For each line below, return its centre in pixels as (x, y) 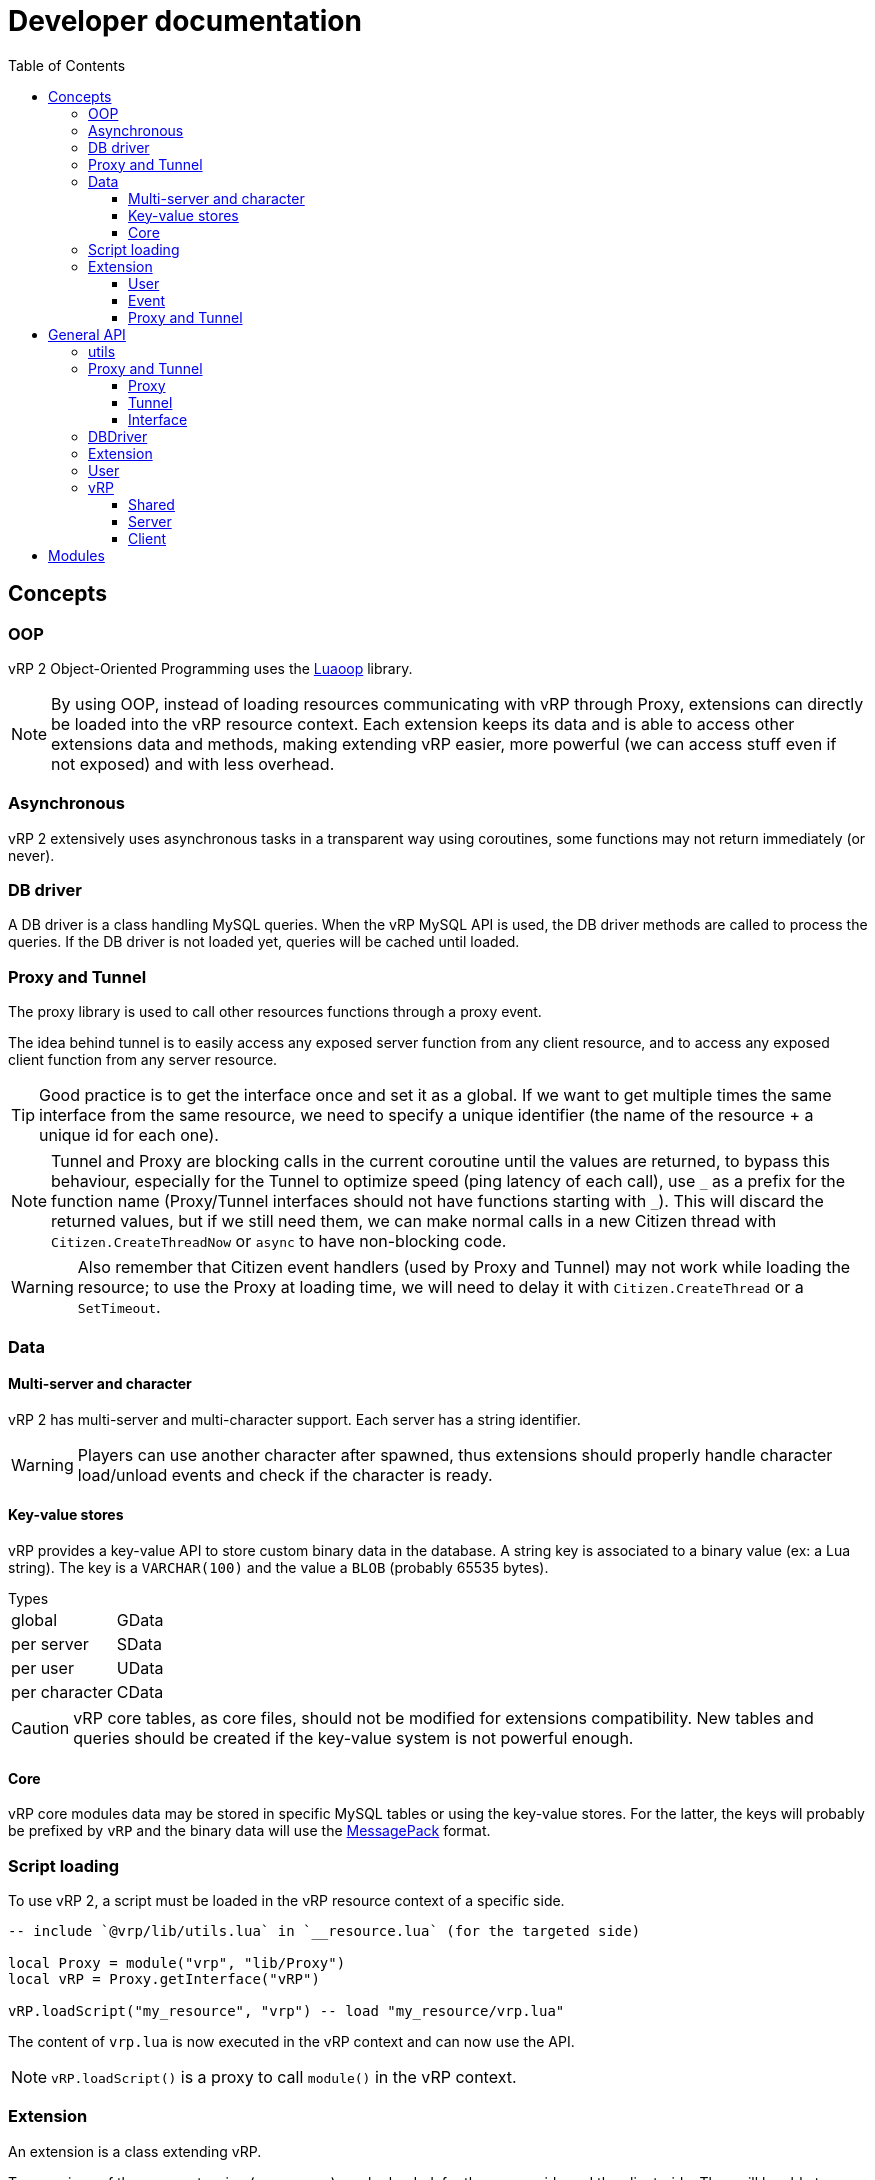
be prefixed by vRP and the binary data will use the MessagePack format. (249, 1831)
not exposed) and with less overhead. (193, 763)
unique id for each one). (129, 1135)
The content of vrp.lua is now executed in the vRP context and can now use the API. (291, 2041)
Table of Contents (67, 65)
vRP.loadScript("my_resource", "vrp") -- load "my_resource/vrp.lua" (286, 2011)
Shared (151, 504)
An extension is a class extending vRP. (135, 2151)
